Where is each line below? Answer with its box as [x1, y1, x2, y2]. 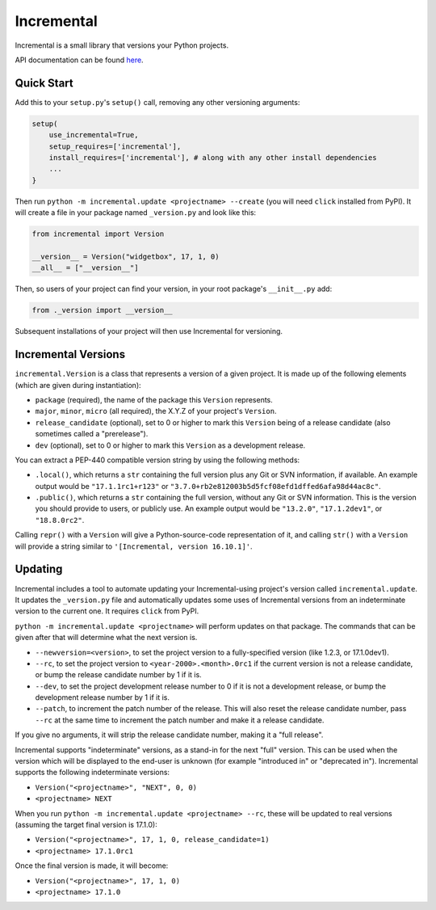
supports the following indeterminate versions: [15, 768, 170, 777]
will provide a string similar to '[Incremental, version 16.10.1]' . [15, 541, 254, 551]
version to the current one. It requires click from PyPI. [15, 606, 199, 616]
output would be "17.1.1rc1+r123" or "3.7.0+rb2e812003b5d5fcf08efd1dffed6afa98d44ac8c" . [35, 481, 381, 491]
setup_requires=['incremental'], [48, 141, 182, 151]
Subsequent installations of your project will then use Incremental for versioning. [15, 327, 283, 336]
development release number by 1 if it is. [35, 693, 170, 702]
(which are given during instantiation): [15, 380, 141, 390]
